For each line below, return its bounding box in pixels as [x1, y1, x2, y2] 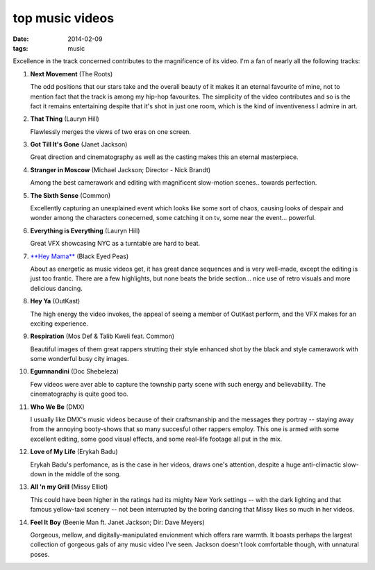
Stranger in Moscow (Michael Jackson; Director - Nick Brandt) [30, 165, 211, 174]
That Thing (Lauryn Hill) [30, 115, 100, 123]
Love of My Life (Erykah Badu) [30, 448, 118, 456]
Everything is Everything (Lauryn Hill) [30, 226, 140, 235]
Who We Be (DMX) [30, 403, 85, 411]
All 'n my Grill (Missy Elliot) [30, 483, 108, 491]
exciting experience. [30, 319, 88, 328]
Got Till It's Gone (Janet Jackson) [30, 140, 128, 149]
